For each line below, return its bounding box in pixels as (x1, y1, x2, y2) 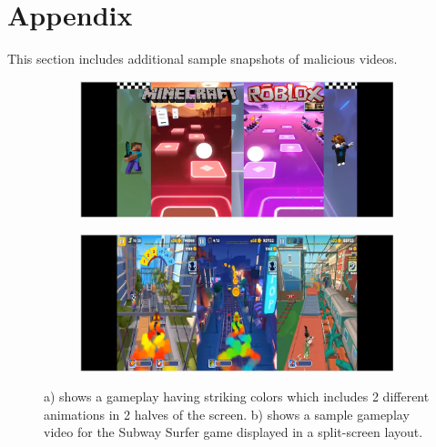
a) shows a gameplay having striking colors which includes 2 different (44, 387, 430, 406)
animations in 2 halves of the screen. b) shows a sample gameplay (44, 404, 410, 423)
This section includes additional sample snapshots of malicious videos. (7, 49, 398, 68)
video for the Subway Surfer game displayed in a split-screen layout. (44, 422, 423, 442)
